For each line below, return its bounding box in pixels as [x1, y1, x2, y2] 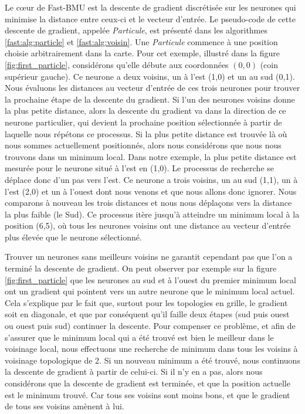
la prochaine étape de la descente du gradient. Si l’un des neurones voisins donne [5, 93, 295, 105]
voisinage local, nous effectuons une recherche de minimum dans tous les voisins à [5, 342, 298, 355]
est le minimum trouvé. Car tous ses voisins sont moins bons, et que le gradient [5, 388, 290, 401]
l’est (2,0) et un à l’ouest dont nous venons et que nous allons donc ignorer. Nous [5, 185, 297, 197]
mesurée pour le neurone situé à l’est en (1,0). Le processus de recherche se [5, 162, 274, 174]
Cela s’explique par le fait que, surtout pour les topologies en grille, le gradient [5, 296, 288, 308]
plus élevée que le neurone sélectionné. [5, 230, 142, 243]
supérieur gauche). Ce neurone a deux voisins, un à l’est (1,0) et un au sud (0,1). [5, 70, 295, 82]
